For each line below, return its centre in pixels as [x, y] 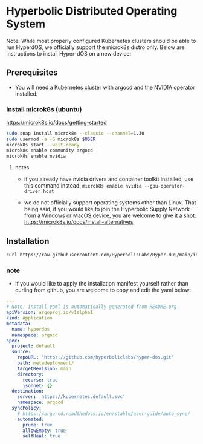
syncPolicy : [27, 408]
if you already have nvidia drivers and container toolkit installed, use [109, 179]
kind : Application [29, 318]
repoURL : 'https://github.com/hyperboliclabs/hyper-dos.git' [95, 357]
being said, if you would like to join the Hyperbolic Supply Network [107, 209]
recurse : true [40, 380]
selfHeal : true [41, 436]
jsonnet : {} [37, 385]
